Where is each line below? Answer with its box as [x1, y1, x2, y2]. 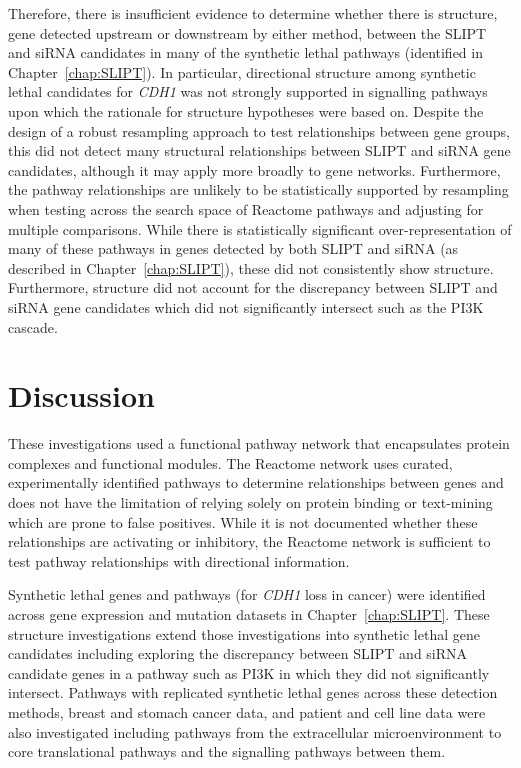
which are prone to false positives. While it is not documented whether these [8, 511, 478, 532]
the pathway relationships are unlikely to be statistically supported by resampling [8, 179, 509, 200]
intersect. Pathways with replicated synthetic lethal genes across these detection [8, 682, 498, 703]
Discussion [8, 375, 155, 416]
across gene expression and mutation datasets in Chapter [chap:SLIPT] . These [8, 603, 490, 624]
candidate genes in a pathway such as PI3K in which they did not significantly [8, 662, 490, 683]
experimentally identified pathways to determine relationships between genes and [8, 472, 504, 493]
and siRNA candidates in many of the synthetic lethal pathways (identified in [8, 42, 483, 63]
